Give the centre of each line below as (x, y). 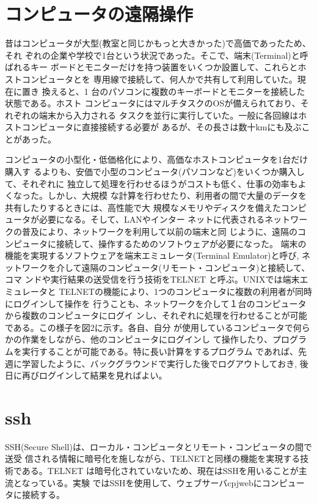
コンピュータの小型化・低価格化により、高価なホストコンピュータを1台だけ (157, 159)
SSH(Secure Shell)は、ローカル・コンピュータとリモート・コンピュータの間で (158, 446)
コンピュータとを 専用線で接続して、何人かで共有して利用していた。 (159, 79)
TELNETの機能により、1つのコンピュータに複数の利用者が (177, 291)
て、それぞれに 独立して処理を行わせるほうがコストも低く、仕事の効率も (151, 183)
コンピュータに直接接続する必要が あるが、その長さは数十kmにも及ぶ (162, 127)
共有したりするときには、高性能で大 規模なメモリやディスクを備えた (143, 207)
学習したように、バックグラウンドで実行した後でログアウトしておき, (159, 363)
